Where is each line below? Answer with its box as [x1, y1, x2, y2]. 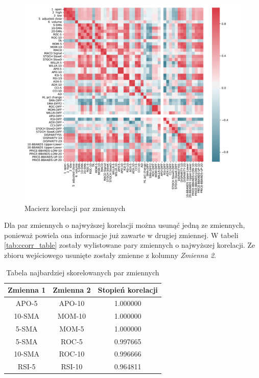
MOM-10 [57, 310, 86, 321]
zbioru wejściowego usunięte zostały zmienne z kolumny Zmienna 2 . [4, 250, 216, 261]
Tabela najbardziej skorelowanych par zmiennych [6, 267, 159, 277]
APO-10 [59, 298, 85, 309]
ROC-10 [59, 348, 85, 359]
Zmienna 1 [8, 285, 46, 295]
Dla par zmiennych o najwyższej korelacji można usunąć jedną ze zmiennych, [4, 220, 245, 230]
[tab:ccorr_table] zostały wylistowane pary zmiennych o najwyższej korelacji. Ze [4, 240, 255, 250]
